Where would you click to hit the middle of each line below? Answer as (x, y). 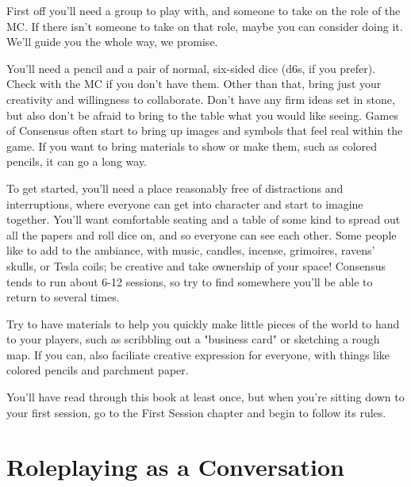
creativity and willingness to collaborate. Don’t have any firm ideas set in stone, (201, 99)
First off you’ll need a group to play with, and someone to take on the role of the (204, 10)
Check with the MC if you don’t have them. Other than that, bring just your (194, 84)
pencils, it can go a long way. (77, 161)
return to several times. (63, 297)
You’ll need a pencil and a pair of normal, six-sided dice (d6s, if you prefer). (191, 68)
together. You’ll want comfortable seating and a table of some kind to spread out (204, 219)
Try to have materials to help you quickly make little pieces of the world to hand (203, 323)
